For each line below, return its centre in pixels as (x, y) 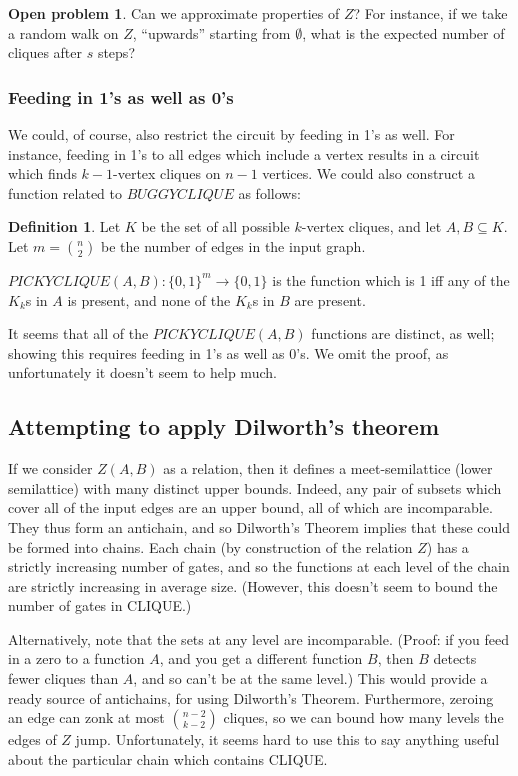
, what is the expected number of (403, 32)
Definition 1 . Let (64, 226)
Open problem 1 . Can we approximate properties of (174, 13)
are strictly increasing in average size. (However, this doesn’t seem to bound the (253, 585)
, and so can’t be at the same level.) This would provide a (310, 678)
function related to (65, 192)
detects (455, 658)
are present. (330, 299)
